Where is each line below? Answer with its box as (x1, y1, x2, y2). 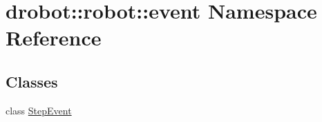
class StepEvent (6, 103, 72, 117)
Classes (6, 70, 58, 92)
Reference (6, 23, 102, 52)
